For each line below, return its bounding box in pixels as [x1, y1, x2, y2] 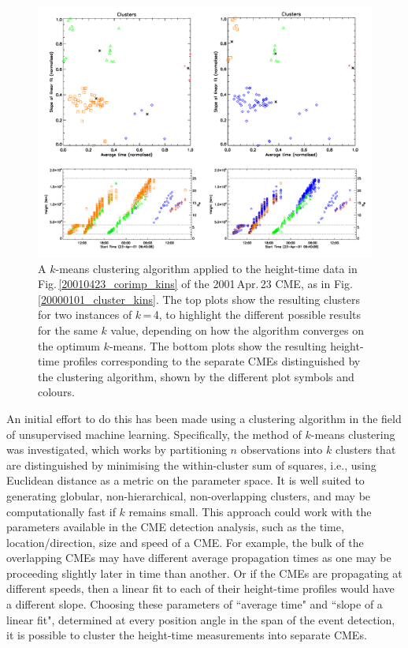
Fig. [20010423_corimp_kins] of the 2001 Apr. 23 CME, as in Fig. [38, 275, 353, 292]
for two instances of [38, 306, 132, 323]
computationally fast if [6, 503, 116, 519]
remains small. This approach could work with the [128, 503, 372, 519]
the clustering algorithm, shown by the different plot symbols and [38, 368, 354, 384]
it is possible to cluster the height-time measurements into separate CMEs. [6, 627, 367, 643]
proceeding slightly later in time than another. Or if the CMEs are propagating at [6, 564, 402, 581]
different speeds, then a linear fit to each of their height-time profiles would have [6, 580, 395, 597]
